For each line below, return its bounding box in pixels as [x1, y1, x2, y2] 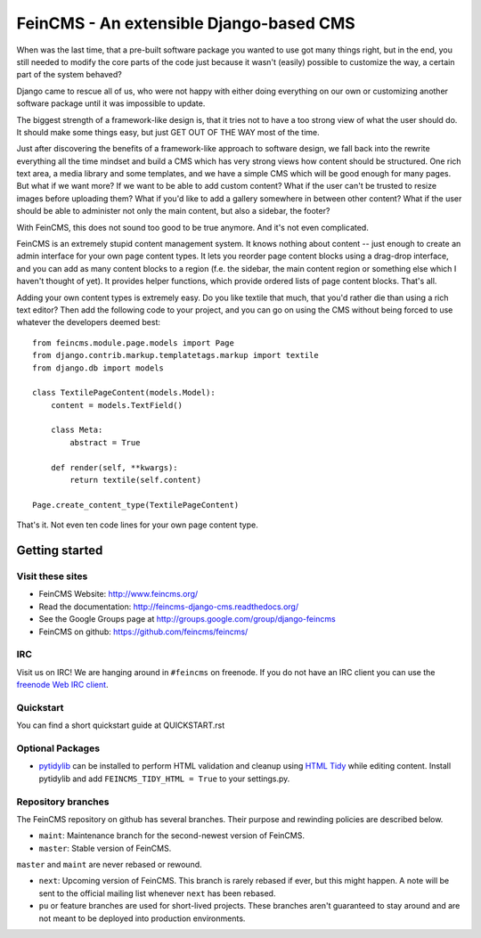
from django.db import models [32, 363, 165, 373]
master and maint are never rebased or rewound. [16, 860, 202, 870]
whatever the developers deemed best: [16, 317, 160, 328]
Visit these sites [16, 570, 88, 583]
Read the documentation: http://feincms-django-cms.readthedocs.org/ [38, 601, 298, 612]
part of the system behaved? [16, 69, 122, 80]
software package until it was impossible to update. [16, 98, 206, 109]
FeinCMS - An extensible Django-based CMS [16, 13, 355, 33]
